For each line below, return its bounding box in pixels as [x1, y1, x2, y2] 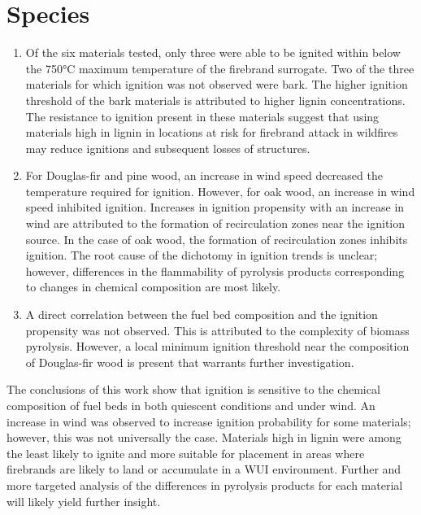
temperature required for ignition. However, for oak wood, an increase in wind [25, 182, 415, 199]
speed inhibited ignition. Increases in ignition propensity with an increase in [25, 199, 405, 216]
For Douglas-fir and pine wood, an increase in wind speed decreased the [25, 167, 383, 184]
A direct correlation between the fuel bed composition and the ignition [25, 306, 378, 323]
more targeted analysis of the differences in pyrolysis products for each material [7, 476, 403, 493]
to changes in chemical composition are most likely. [25, 278, 281, 295]
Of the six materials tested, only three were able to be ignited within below [25, 44, 401, 61]
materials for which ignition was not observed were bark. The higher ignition [25, 76, 408, 93]
